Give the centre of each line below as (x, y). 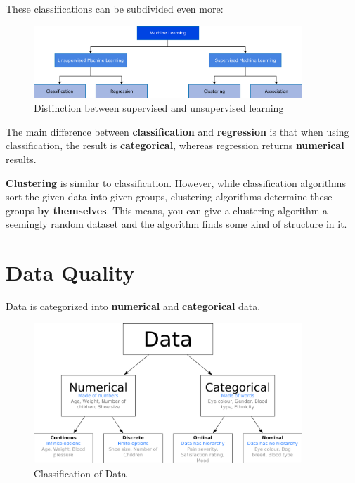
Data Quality (70, 272)
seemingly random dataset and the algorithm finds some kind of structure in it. (176, 224)
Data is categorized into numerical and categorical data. (133, 306)
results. (21, 159)
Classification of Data (80, 473)
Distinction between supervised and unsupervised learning (159, 108)
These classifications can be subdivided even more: (115, 8)
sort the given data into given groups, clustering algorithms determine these (169, 197)
